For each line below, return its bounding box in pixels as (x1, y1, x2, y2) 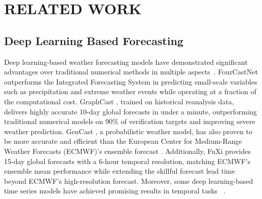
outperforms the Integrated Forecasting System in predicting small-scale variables (4, 76, 257, 87)
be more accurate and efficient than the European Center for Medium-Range (4, 136, 242, 146)
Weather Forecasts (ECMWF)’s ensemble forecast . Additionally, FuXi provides (4, 145, 251, 156)
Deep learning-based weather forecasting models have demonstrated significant (4, 56, 248, 67)
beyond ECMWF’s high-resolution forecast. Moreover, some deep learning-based (4, 175, 253, 186)
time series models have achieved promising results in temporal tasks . (4, 185, 226, 196)
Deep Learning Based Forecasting (4, 32, 183, 48)
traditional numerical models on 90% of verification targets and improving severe (4, 116, 255, 127)
